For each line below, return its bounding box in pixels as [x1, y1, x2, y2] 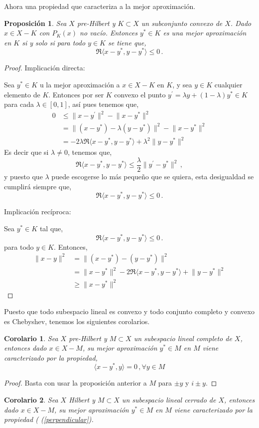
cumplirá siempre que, [4, 181, 72, 191]
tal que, [39, 223, 63, 233]
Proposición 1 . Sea [4, 17, 67, 28]
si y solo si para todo [22, 37, 86, 47]
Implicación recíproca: [4, 206, 71, 217]
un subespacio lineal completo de [133, 333, 232, 343]
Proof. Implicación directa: [4, 62, 85, 73]
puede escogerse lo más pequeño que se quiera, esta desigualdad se [51, 171, 254, 182]
